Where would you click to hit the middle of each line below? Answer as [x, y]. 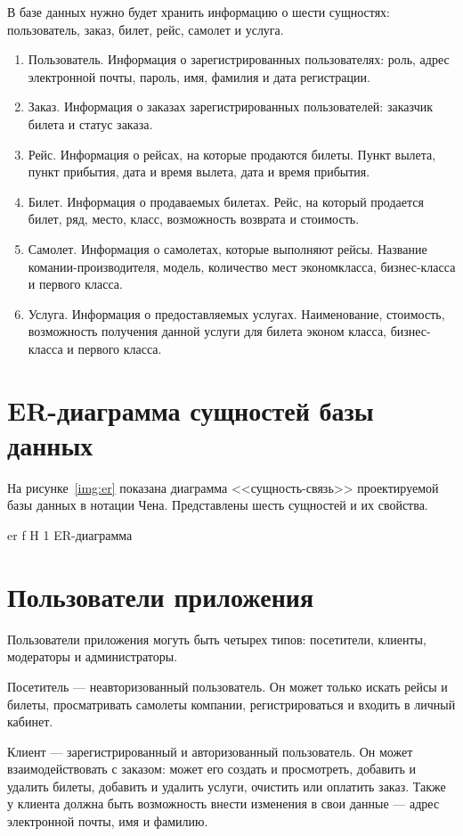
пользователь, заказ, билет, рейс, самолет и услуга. [146, 29]
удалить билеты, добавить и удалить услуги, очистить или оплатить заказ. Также [227, 786]
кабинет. [30, 721]
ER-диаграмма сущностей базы [191, 410]
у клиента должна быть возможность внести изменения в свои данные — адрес [223, 803]
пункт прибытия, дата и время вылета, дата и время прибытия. [199, 172]
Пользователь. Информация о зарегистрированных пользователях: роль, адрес [239, 59]
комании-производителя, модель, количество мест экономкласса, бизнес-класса [242, 266]
